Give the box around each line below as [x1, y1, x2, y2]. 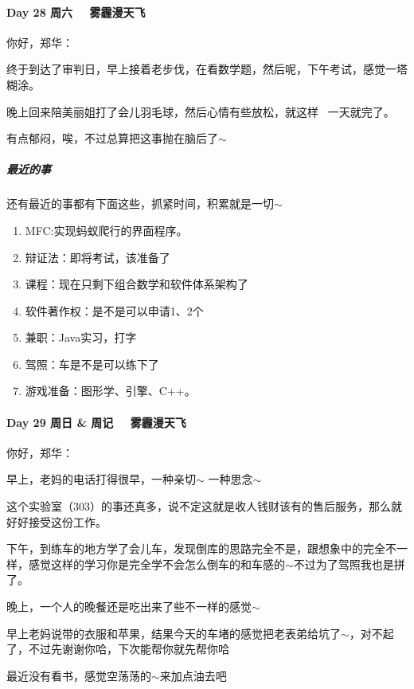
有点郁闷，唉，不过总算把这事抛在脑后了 [6, 130, 218, 147]
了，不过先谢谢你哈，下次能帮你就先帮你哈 [6, 640, 229, 657]
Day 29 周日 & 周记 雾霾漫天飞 [6, 413, 186, 430]
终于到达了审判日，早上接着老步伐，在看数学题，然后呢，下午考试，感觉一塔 [6, 61, 408, 77]
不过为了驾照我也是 [293, 555, 394, 572]
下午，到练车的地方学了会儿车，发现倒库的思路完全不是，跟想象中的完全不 [6, 540, 396, 557]
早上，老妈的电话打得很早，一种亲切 [6, 471, 196, 487]
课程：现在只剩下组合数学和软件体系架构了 [25, 276, 248, 292]
